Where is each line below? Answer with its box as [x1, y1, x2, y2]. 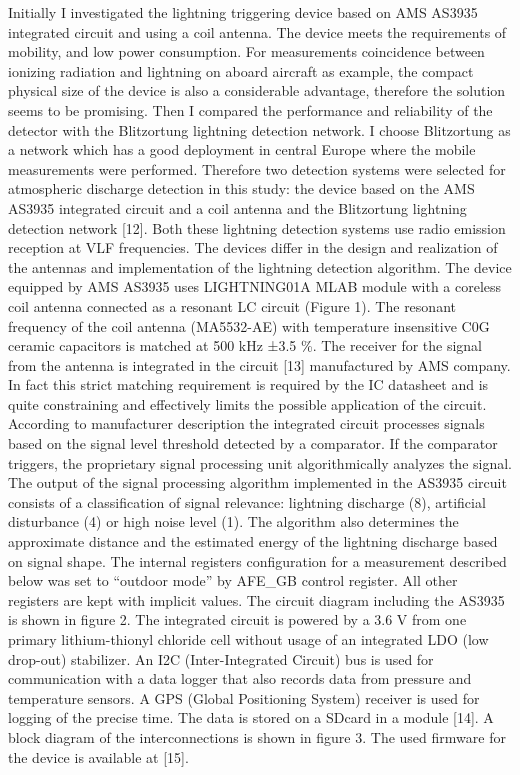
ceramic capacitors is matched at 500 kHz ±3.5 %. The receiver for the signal [8, 335, 483, 356]
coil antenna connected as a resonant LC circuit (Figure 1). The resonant [8, 295, 456, 316]
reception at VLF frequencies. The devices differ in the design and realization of [8, 237, 498, 258]
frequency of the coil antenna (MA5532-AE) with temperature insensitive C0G [8, 315, 490, 336]
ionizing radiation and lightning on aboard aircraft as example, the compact [8, 60, 474, 81]
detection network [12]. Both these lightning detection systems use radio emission [8, 217, 506, 238]
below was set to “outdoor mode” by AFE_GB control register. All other [8, 570, 458, 591]
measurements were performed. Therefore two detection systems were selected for [8, 158, 506, 179]
